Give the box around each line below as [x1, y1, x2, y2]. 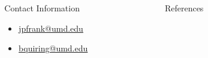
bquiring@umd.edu [19, 42, 88, 54]
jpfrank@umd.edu [19, 22, 83, 34]
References [164, 2, 204, 14]
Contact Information [4, 2, 80, 14]
